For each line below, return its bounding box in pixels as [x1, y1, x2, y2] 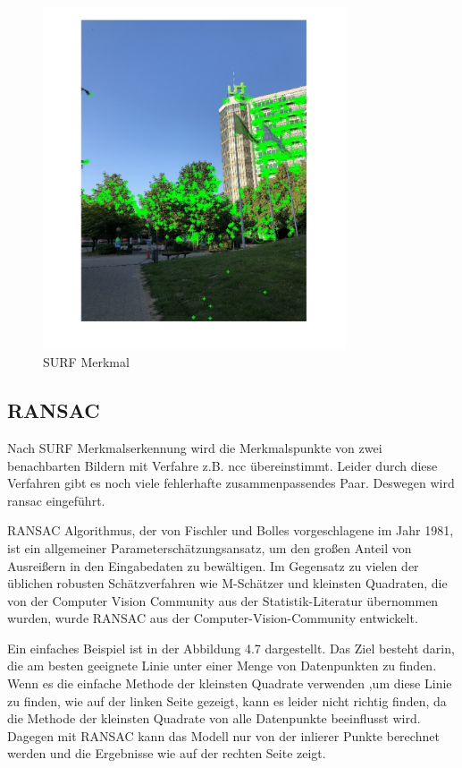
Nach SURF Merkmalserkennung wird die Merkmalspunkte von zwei [7, 438, 382, 457]
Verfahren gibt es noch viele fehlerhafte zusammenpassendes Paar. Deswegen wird [7, 474, 455, 492]
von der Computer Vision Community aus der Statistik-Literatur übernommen [7, 591, 439, 610]
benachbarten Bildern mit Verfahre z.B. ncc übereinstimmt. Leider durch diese [7, 456, 438, 474]
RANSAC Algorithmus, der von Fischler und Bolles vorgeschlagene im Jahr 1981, [7, 521, 454, 540]
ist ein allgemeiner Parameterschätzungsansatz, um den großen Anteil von [7, 538, 412, 557]
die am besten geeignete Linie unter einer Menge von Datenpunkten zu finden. [7, 656, 437, 675]
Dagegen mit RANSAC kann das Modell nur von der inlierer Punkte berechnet [7, 726, 440, 745]
